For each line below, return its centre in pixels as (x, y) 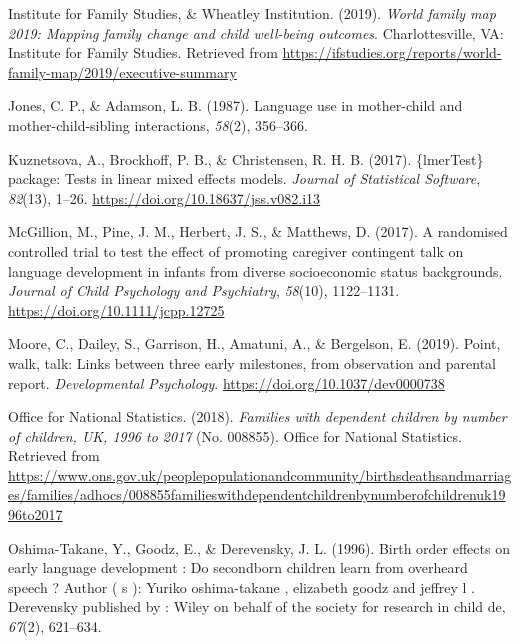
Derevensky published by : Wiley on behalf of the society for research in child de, (257, 606)
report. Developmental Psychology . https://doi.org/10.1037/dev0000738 (226, 382)
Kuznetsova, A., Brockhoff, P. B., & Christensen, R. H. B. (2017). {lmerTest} (246, 158)
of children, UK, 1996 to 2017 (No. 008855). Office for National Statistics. (235, 435)
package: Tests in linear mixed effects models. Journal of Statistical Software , (244, 178)
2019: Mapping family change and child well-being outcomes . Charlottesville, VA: (256, 32)
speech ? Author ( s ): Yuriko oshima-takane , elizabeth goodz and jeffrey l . (241, 586)
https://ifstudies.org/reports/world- (392, 52)
